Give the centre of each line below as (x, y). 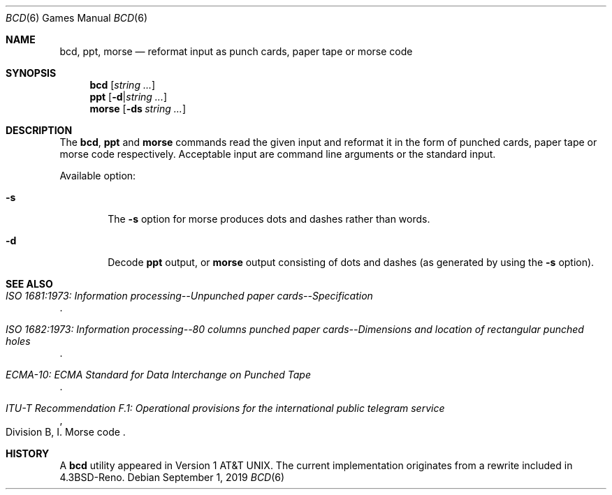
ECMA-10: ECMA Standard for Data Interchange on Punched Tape (158, 375)
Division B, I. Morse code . (66, 432)
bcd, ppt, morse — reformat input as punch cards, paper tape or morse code (236, 51)
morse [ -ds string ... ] (138, 109)
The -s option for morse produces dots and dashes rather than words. (269, 219)
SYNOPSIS (31, 73)
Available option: (98, 176)
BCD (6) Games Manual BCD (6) (77, 18)
